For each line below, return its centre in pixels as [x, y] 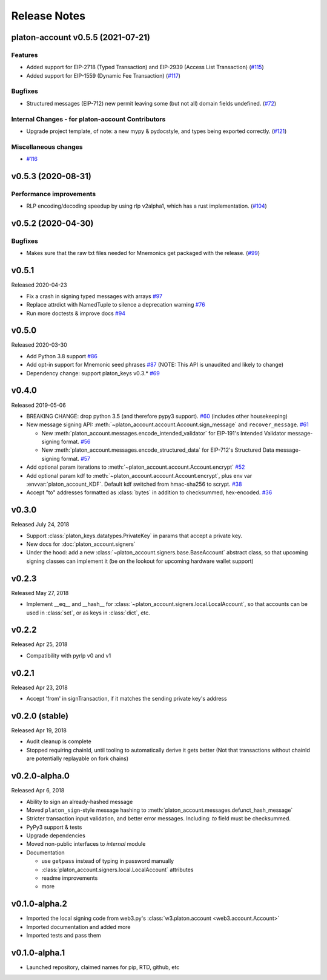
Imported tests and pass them [64, 936]
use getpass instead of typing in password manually [108, 861]
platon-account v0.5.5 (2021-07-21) [81, 37]
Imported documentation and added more [78, 927]
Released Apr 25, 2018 [39, 644]
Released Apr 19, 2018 [39, 730]
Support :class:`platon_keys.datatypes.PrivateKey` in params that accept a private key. [134, 536]
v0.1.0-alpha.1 [38, 952]
